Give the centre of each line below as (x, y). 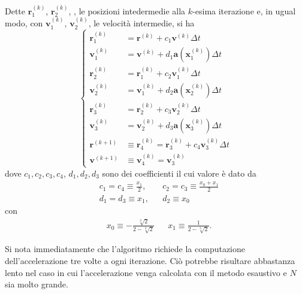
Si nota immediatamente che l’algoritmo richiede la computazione (125, 249)
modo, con (24, 23)
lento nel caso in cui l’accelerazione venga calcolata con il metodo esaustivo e (146, 272)
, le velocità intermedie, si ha (141, 23)
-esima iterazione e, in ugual (244, 10)
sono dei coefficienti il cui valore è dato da (179, 173)
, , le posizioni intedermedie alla (127, 10)
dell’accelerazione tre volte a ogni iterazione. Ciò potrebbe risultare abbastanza (150, 261)
